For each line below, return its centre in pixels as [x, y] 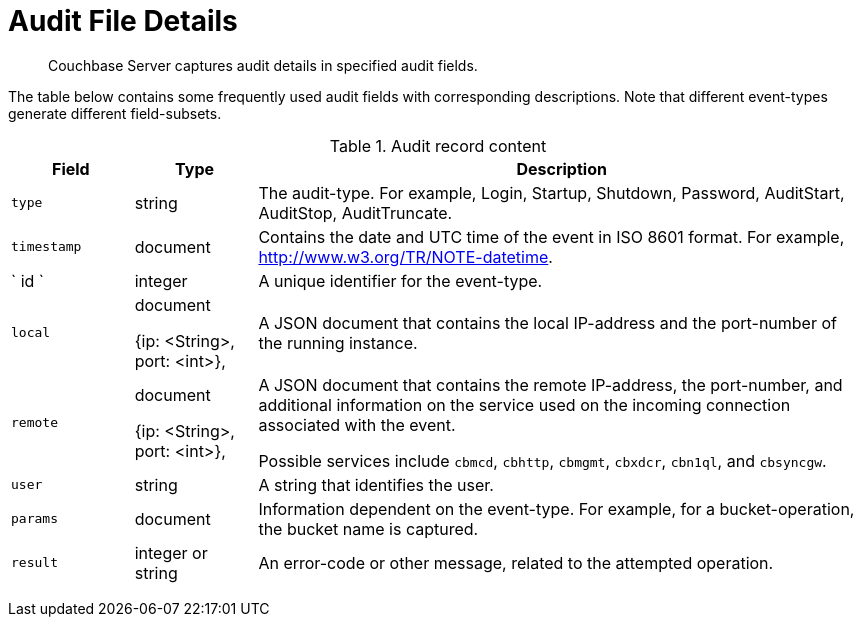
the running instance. [338, 342]
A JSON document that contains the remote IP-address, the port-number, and [550, 384]
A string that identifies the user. [376, 484]
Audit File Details [123, 21]
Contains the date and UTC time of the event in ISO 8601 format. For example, [551, 236]
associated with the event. [357, 424]
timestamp [46, 247]
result [34, 563]
